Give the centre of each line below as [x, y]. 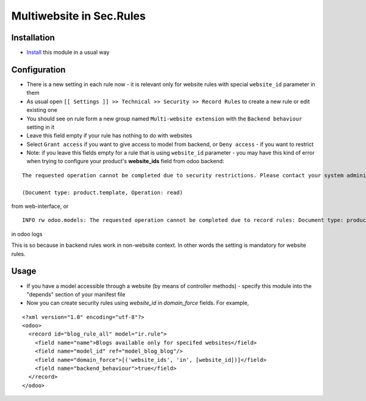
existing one [42, 110]
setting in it [41, 127]
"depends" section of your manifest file [76, 294]
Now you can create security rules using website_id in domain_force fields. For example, [138, 303]
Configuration [38, 69]
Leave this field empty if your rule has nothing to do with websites [109, 136]
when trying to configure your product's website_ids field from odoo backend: [125, 161]
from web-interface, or [40, 206]
